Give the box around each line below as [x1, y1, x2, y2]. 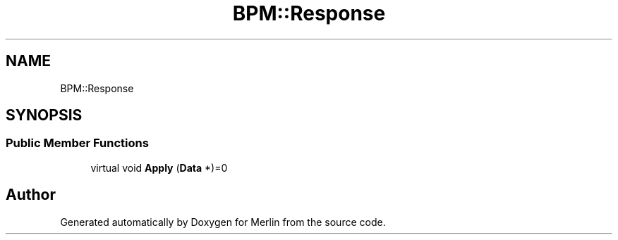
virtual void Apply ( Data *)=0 [90, 161, 228, 174]
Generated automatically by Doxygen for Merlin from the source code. [60, 215, 386, 228]
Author [6, 186, 56, 204]
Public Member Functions [6, 136, 149, 151]
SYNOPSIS [6, 106, 83, 125]
